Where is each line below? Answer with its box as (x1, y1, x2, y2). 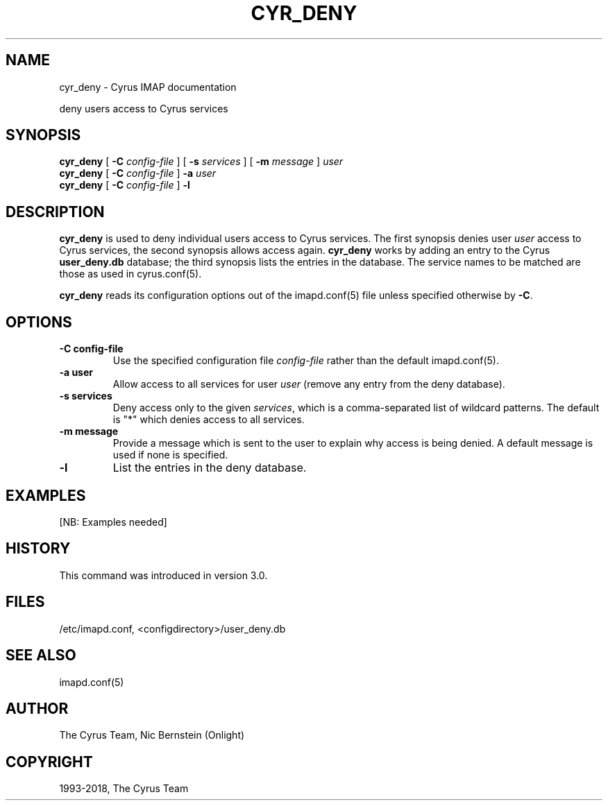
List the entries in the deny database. (112, 461, 307, 475)
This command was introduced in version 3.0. (59, 569, 268, 581)
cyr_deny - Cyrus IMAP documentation (59, 80, 237, 93)
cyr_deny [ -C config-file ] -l (59, 179, 190, 191)
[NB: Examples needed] (59, 515, 167, 528)
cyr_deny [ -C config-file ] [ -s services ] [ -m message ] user (59, 155, 344, 168)
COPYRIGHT (6, 753, 93, 771)
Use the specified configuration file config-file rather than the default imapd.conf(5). (112, 354, 499, 367)
